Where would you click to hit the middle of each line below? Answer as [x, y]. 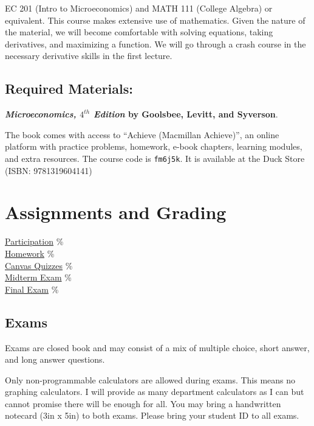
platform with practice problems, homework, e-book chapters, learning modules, [154, 146]
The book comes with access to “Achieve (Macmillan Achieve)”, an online [142, 134]
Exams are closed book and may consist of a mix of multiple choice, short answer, [157, 347]
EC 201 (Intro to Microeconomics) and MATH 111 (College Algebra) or [139, 8]
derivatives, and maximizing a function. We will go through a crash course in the [155, 44]
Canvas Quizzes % [39, 265]
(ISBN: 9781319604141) [49, 170]
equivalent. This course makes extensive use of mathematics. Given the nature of [155, 20]
